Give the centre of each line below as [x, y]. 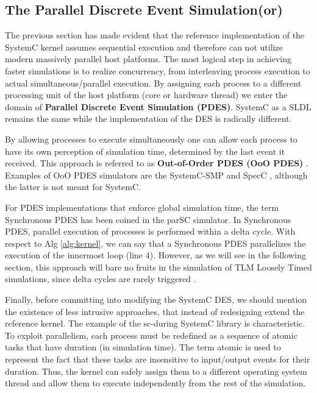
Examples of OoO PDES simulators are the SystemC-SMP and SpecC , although [156, 175]
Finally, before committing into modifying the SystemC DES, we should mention [156, 299]
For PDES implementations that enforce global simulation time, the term [142, 207]
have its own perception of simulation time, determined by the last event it [145, 151]
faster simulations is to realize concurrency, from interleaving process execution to [158, 70]
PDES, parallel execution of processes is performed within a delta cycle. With [150, 231]
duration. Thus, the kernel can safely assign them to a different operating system [156, 371]
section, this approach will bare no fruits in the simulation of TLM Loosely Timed [158, 267]
